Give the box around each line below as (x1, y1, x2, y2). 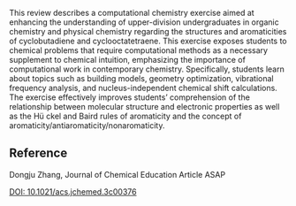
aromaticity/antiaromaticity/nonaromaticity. (9, 120, 165, 131)
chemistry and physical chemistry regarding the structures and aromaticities (9, 27, 287, 36)
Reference (9, 146, 68, 161)
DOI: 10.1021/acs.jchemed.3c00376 (9, 186, 137, 197)
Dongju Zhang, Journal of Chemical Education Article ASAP (9, 169, 226, 179)
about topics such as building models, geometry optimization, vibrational (9, 73, 274, 83)
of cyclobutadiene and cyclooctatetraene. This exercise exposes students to (9, 35, 287, 46)
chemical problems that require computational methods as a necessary (9, 45, 268, 56)
